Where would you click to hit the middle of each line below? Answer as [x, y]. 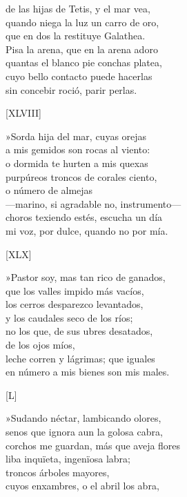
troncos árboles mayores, [58, 472]
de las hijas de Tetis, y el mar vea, [78, 8]
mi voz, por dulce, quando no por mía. [87, 230]
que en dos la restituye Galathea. [76, 36]
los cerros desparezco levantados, [75, 304]
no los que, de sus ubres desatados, [79, 331]
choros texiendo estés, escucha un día [84, 217]
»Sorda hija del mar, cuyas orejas [76, 136]
